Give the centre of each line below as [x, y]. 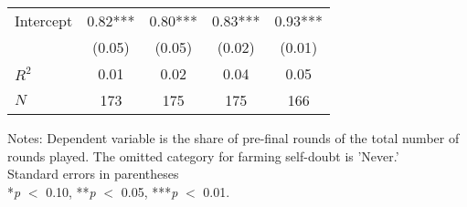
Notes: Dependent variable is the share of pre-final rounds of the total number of [233, 138]
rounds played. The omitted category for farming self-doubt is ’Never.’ [203, 155]
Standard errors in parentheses [93, 174]
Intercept [44, 21]
